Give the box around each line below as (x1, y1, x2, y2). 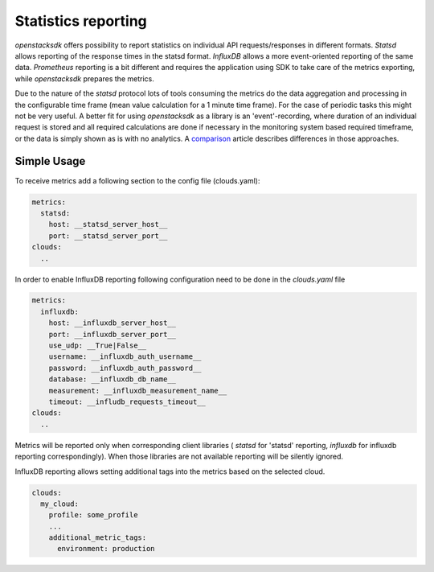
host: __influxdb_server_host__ (48, 319, 177, 327)
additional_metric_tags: (48, 533, 147, 542)
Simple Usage (14, 154, 86, 168)
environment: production (57, 544, 156, 553)
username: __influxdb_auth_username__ (48, 352, 202, 361)
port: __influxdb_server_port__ (48, 330, 177, 339)
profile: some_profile (48, 511, 138, 520)
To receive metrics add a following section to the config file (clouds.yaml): (14, 175, 260, 185)
